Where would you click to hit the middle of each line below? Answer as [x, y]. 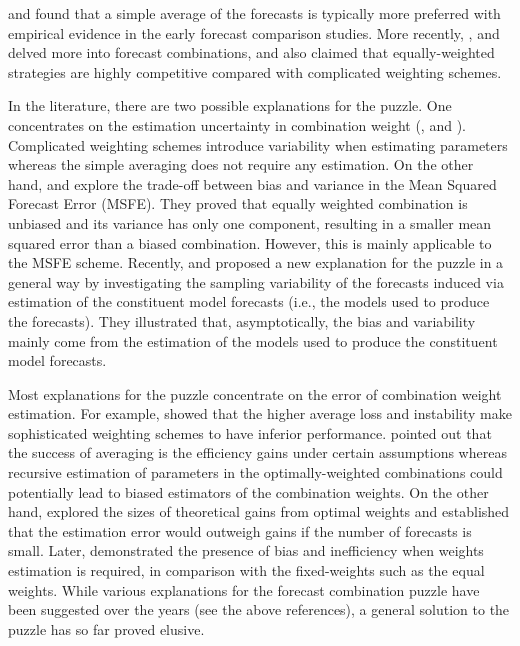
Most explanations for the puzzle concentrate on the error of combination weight [255, 393]
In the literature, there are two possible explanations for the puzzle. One [230, 105]
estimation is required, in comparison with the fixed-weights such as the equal [246, 570]
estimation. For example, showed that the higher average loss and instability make [260, 413]
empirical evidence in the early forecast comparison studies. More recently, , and [254, 32]
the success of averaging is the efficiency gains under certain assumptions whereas [257, 452]
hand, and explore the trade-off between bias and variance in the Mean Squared [252, 183]
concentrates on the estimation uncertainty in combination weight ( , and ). [237, 124]
